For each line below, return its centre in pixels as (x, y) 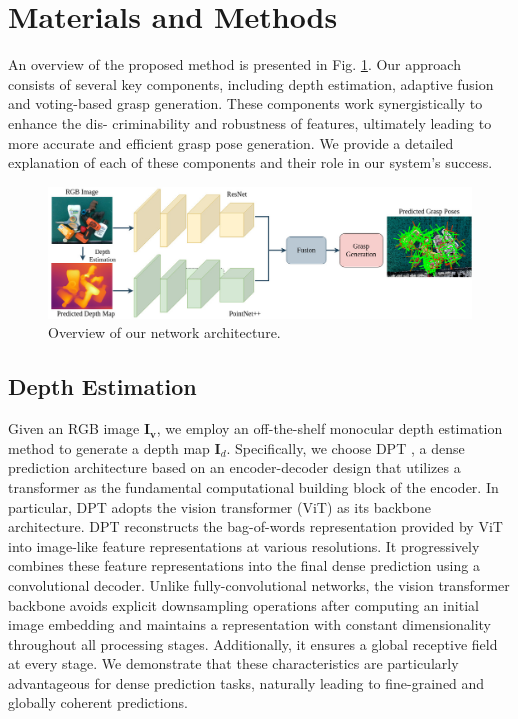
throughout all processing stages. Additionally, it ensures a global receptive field (253, 643)
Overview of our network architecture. (164, 332)
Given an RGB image (74, 428)
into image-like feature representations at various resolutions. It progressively (244, 545)
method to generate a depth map (109, 447)
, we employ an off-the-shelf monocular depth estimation (329, 428)
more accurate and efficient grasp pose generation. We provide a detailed (231, 142)
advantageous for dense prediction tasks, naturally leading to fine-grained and (246, 682)
